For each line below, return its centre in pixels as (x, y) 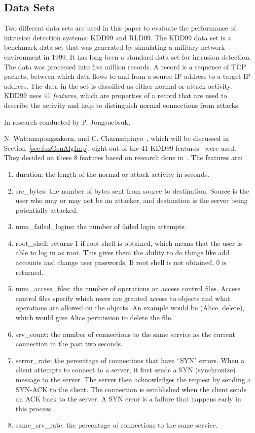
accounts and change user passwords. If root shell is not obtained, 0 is (121, 262)
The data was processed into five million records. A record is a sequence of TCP (125, 66)
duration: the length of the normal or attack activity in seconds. (112, 174)
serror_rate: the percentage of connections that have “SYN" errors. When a (130, 360)
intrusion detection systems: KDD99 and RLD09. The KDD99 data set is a (118, 37)
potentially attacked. (47, 210)
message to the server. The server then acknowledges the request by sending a (133, 380)
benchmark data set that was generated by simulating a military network (114, 47)
